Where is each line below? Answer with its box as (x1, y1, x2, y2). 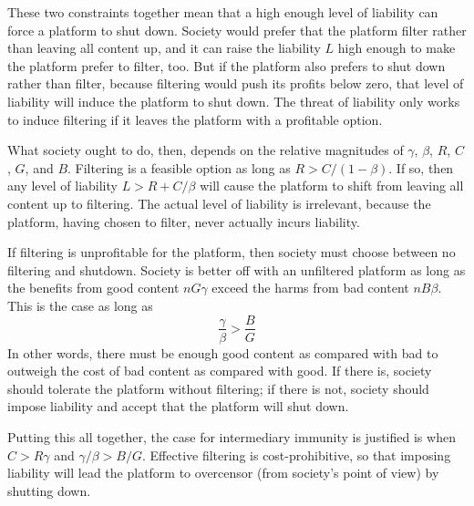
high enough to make (337, 38, 456, 57)
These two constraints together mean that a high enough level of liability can (7, 3, 438, 21)
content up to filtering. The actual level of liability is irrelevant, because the (7, 193, 431, 212)
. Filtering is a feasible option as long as (67, 158, 291, 177)
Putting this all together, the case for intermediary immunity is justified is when (7, 427, 456, 446)
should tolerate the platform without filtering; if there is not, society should (7, 378, 429, 398)
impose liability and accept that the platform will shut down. (7, 397, 349, 416)
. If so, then (388, 158, 454, 177)
